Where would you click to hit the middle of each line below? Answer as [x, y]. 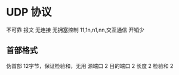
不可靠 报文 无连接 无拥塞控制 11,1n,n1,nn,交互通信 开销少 [75, 30]
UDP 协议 [29, 12]
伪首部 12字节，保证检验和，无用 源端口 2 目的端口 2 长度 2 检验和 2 [90, 65]
